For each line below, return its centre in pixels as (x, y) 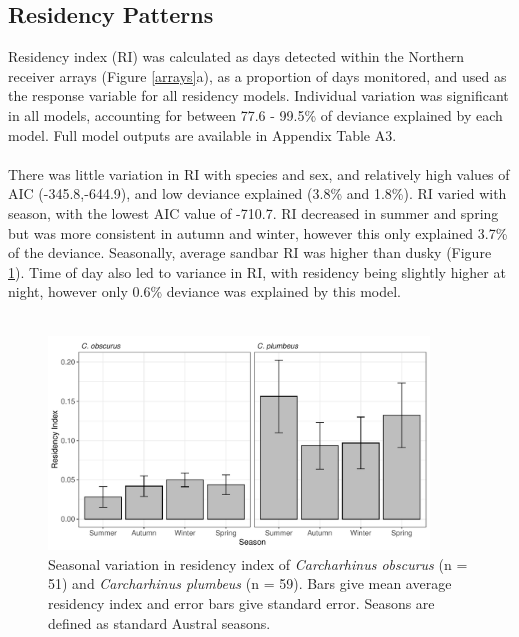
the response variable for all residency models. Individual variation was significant (258, 95)
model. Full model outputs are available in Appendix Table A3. (202, 134)
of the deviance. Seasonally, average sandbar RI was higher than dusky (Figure (250, 252)
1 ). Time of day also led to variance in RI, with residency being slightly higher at (257, 271)
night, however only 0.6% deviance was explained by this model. (204, 291)
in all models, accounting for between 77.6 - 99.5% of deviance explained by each (255, 114)
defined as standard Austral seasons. (159, 622)
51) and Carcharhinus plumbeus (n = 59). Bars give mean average (250, 583)
